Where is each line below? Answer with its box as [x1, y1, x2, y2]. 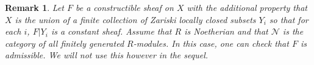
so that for [269, 13, 309, 26]
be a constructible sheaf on [76, 1, 174, 13]
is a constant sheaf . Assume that [51, 25, 172, 38]
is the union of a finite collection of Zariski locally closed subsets [15, 13, 256, 26]
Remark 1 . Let [5, 1, 64, 13]
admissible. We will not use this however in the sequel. [5, 49, 209, 61]
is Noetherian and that [184, 25, 268, 38]
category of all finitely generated [5, 36, 124, 49]
